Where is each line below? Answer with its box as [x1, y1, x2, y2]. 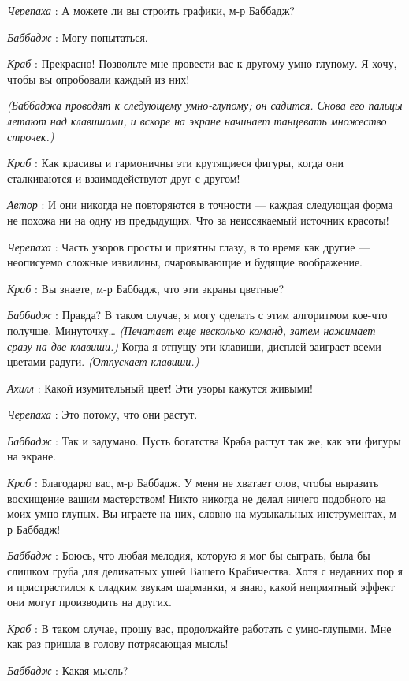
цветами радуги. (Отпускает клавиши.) [7, 353, 199, 370]
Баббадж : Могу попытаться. [7, 28, 148, 45]
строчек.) [7, 128, 54, 144]
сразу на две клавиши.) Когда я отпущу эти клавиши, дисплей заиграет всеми [7, 337, 381, 354]
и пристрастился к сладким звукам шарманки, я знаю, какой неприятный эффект [7, 578, 395, 594]
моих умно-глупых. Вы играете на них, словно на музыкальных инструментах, [7, 505, 386, 522]
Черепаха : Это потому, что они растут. [7, 406, 198, 422]
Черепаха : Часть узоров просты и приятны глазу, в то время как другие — [7, 238, 370, 255]
